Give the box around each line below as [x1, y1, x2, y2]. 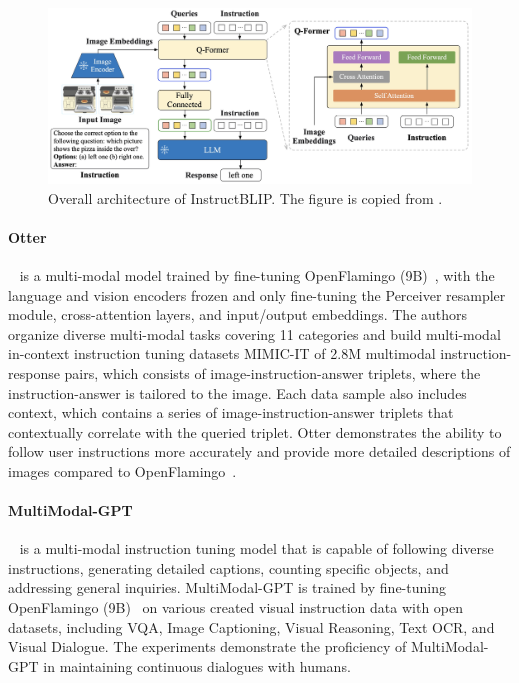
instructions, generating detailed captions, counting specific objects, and [8, 557, 449, 578]
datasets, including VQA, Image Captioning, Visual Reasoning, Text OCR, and [8, 616, 495, 637]
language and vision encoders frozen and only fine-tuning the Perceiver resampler [8, 284, 506, 305]
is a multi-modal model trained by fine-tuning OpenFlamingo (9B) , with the [19, 264, 495, 285]
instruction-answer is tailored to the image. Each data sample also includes [8, 382, 467, 403]
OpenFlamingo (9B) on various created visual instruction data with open [8, 597, 463, 618]
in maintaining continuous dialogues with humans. [43, 655, 351, 676]
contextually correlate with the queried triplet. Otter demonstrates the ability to [8, 421, 502, 442]
